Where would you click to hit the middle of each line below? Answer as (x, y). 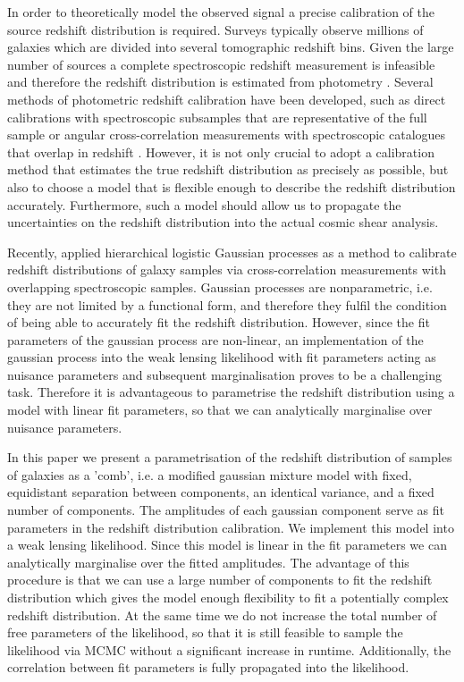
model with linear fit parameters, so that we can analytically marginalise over (220, 410)
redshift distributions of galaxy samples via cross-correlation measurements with (227, 269)
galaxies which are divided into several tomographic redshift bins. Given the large (231, 47)
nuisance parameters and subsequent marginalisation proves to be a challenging (224, 374)
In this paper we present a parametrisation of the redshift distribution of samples (230, 457)
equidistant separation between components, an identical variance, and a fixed (221, 492)
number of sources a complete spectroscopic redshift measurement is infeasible (221, 64)
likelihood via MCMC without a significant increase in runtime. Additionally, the (229, 649)
